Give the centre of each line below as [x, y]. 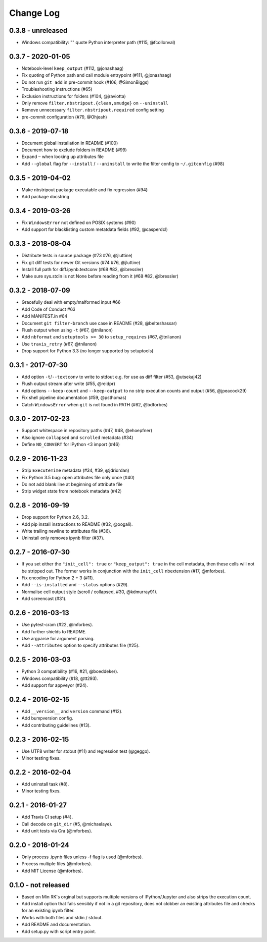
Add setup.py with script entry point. [59, 931]
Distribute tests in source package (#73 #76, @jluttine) [77, 256]
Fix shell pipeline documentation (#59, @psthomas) [74, 398]
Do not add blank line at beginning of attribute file [72, 484]
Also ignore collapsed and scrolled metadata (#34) [77, 437]
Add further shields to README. [54, 631]
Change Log [35, 13]
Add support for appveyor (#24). [55, 685]
